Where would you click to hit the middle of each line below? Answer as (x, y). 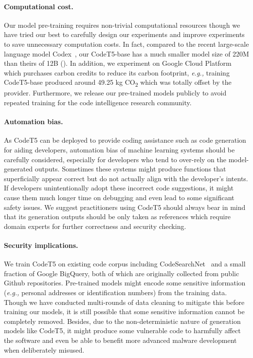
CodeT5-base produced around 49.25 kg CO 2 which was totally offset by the (118, 83)
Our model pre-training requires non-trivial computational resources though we (122, 25)
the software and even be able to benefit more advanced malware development (120, 340)
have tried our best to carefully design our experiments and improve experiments (124, 34)
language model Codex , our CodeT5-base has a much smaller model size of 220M (126, 53)
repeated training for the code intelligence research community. (98, 103)
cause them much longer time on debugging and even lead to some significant (119, 198)
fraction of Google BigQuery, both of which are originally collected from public (122, 273)
